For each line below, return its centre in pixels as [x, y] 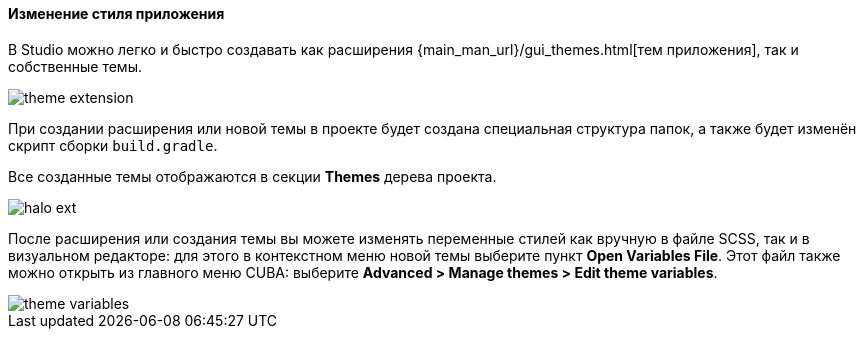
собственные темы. [75, 66]
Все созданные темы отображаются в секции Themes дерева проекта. [252, 176]
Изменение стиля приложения [116, 13]
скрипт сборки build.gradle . [113, 145]
